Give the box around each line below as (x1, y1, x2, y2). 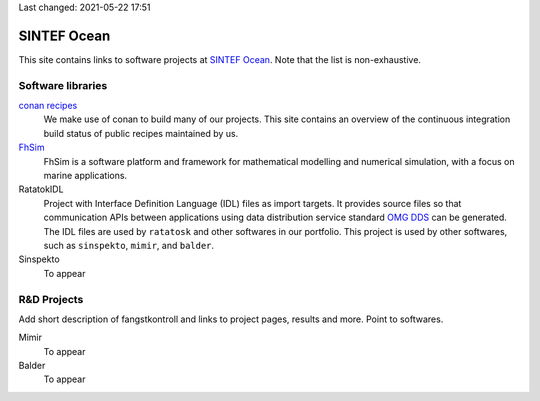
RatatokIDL (18, 183, 64, 195)
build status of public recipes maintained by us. (43, 127, 239, 139)
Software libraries (18, 78, 108, 92)
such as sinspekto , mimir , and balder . (43, 239, 215, 251)
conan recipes (18, 100, 78, 112)
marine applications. (43, 170, 128, 181)
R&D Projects (18, 292, 84, 306)
